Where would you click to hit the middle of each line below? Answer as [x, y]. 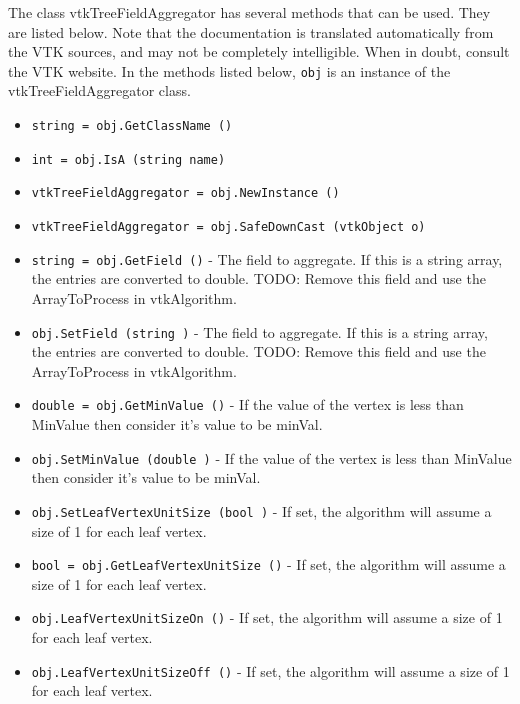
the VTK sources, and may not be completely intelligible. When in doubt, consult [259, 51]
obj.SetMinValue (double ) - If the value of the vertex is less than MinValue [271, 457]
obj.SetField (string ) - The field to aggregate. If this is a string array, [259, 331]
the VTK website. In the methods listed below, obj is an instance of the [229, 70]
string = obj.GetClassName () [132, 126]
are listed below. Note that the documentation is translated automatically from [251, 31]
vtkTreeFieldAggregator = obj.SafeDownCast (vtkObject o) [228, 227]
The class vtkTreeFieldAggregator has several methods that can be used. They [249, 12]
